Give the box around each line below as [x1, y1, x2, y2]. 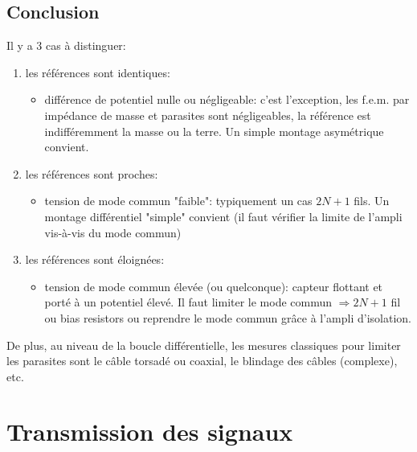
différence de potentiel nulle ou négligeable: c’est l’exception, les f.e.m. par [44, 91, 410, 108]
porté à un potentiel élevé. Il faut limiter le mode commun [44, 294, 333, 310]
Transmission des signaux [6, 415, 293, 448]
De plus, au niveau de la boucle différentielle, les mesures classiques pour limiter [6, 336, 401, 353]
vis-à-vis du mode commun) [44, 224, 182, 240]
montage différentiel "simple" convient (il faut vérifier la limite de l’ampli [44, 208, 403, 224]
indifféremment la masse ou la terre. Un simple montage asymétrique [44, 122, 384, 139]
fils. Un [354, 192, 390, 209]
